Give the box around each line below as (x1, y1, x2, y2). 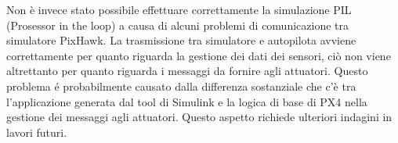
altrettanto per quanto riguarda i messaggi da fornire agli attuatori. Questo (6, 63, 368, 79)
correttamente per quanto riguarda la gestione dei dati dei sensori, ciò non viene (6, 47, 391, 63)
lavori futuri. (6, 123, 67, 140)
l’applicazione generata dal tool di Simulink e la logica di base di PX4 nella (6, 93, 367, 109)
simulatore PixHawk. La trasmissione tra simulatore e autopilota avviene (6, 32, 356, 48)
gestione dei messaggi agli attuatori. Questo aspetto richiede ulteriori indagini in (6, 109, 393, 125)
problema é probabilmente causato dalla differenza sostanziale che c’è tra (6, 77, 356, 94)
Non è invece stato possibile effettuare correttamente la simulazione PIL (6, 2, 352, 17)
